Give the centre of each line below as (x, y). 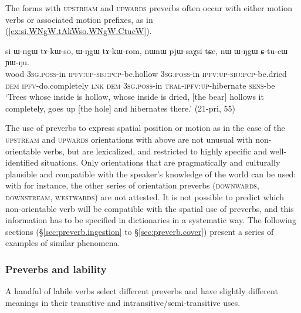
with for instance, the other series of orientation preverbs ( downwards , (132, 185)
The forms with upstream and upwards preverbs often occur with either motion (149, 8)
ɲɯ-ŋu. (17, 62)
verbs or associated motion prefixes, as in (79, 19)
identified (22, 162)
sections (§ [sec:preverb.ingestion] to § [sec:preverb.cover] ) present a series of (140, 231)
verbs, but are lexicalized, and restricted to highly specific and (155, 151)
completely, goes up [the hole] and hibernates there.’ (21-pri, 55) (120, 108)
